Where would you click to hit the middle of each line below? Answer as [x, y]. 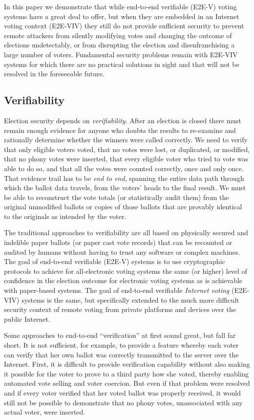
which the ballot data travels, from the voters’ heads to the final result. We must [125, 188]
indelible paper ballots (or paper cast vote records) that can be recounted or [118, 242]
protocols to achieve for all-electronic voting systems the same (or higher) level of [126, 271]
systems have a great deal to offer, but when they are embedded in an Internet [122, 16]
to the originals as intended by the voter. [65, 216]
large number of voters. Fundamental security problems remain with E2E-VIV [121, 54]
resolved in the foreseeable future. [54, 74]
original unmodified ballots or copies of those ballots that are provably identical [123, 207]
